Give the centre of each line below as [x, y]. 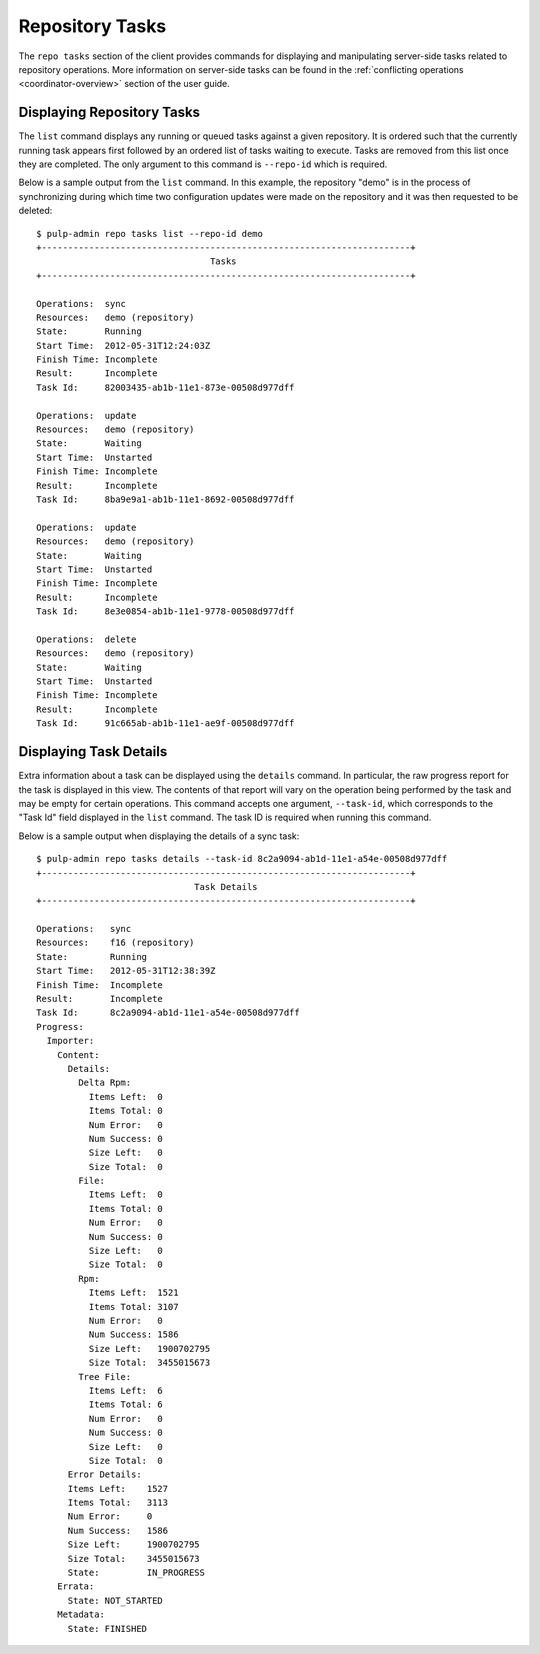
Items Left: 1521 [133, 1293]
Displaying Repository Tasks [109, 112]
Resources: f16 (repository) [115, 943]
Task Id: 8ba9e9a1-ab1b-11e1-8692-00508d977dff [165, 499]
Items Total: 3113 [118, 1503]
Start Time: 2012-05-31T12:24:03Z [123, 345]
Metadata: [80, 1614]
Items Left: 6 [126, 1390]
